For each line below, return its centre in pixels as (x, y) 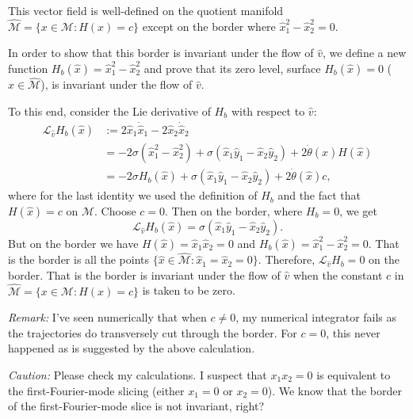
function (28, 68)
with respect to (268, 110)
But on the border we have (73, 243)
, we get (358, 210)
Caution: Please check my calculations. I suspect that (138, 374)
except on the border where (209, 26)
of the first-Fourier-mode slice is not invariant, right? (136, 406)
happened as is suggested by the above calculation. (132, 348)
